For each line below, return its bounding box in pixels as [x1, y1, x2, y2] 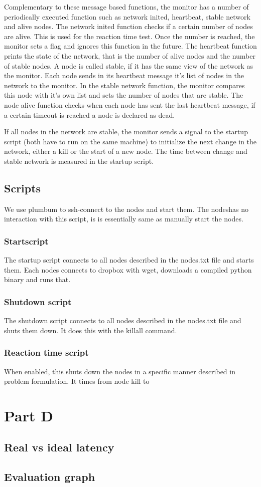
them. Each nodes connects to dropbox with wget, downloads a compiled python [4, 264, 252, 275]
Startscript [4, 234, 49, 247]
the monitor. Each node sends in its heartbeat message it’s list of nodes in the [4, 70, 244, 81]
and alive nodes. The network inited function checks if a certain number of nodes [4, 21, 253, 32]
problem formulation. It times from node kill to [4, 376, 150, 386]
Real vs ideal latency [4, 439, 114, 455]
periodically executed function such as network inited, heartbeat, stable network [4, 11, 250, 22]
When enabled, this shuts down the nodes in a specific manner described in [4, 366, 235, 376]
